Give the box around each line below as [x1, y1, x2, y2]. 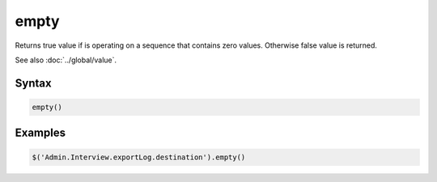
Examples [15, 126, 66, 140]
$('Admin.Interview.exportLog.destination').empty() [32, 152, 246, 162]
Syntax [15, 76, 52, 90]
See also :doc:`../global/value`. [15, 55, 117, 65]
